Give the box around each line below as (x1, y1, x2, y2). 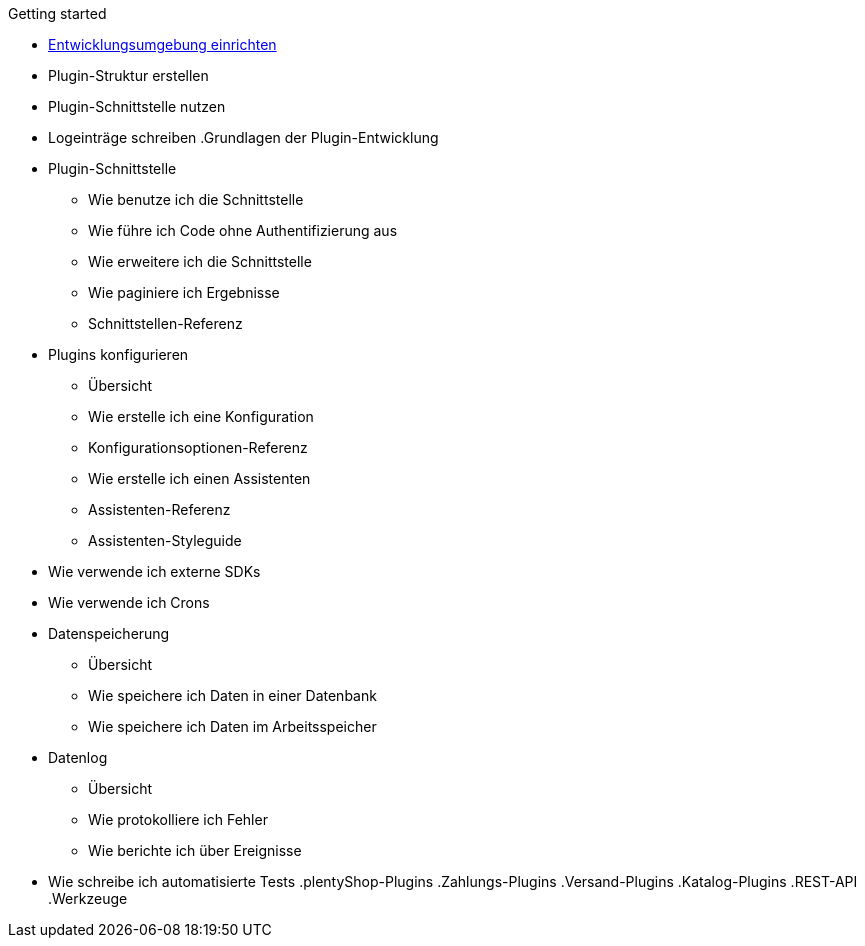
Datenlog (48, 749, 108, 766)
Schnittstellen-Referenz (88, 315, 243, 332)
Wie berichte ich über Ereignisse (88, 842, 302, 859)
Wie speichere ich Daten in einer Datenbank (88, 687, 377, 704)
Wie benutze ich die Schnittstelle (88, 191, 304, 208)
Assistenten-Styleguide (88, 532, 242, 549)
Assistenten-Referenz (88, 501, 231, 518)
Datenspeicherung (48, 625, 170, 642)
